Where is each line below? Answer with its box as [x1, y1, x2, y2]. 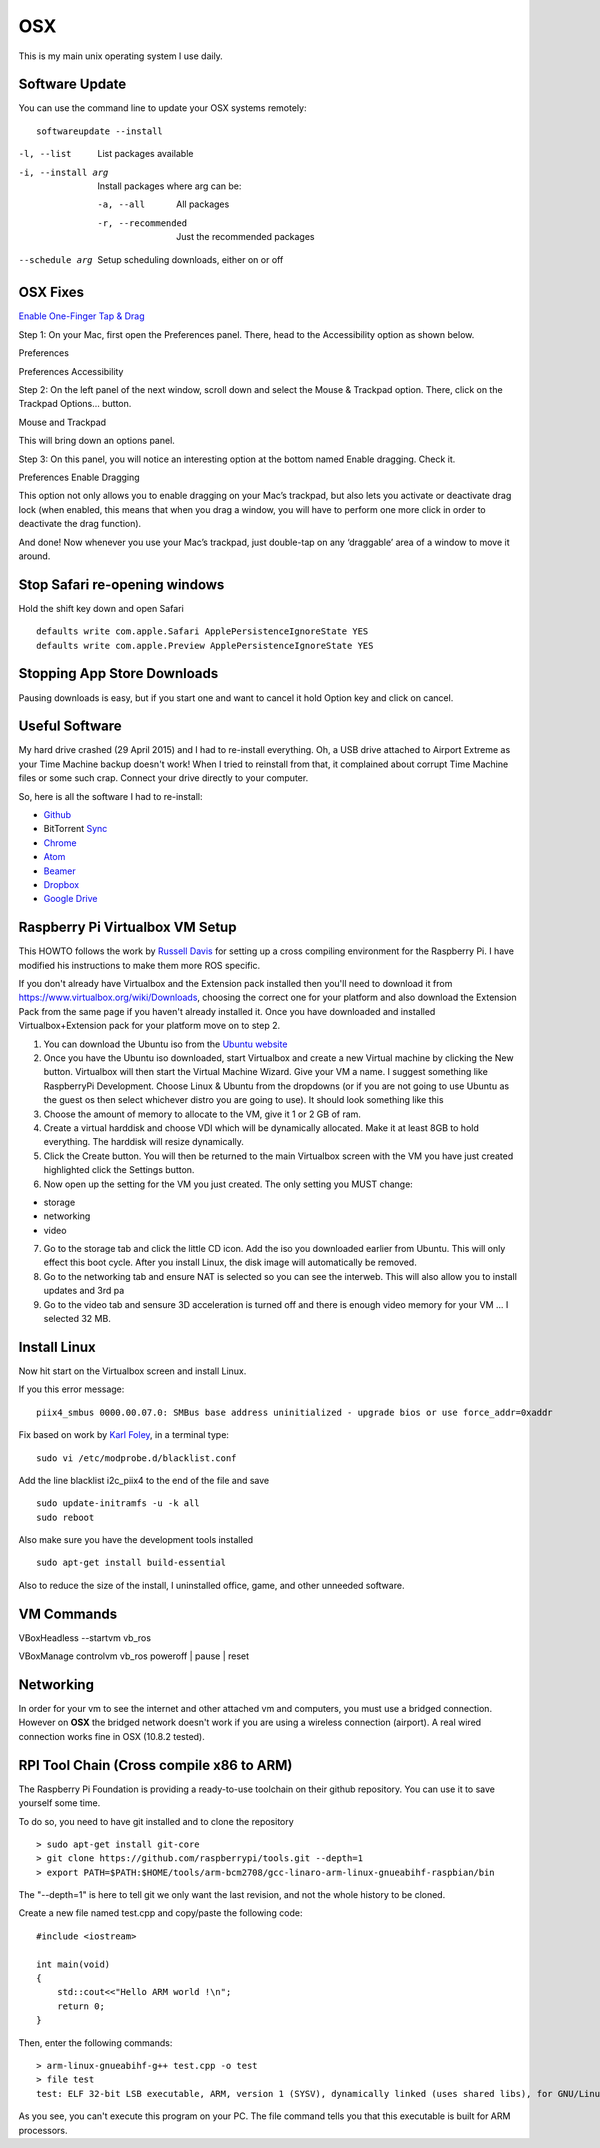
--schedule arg [18, 254, 94, 265]
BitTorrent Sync [43, 823, 108, 835]
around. [18, 550, 51, 562]
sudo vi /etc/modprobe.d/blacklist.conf [36, 1452, 237, 1464]
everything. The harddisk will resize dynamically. [43, 1136, 245, 1148]
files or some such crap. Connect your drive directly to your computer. [18, 772, 309, 784]
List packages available [97, 148, 194, 160]
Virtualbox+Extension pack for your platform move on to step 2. [18, 1020, 280, 1032]
